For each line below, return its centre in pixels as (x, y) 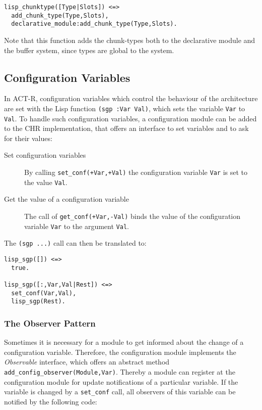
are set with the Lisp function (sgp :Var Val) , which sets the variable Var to (125, 108)
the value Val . (46, 182)
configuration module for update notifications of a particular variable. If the (121, 381)
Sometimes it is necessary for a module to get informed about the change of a (124, 342)
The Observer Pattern (50, 323)
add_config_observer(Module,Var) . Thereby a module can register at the (120, 371)
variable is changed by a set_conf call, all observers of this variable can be (120, 392)
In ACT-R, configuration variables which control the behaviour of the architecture (131, 98)
